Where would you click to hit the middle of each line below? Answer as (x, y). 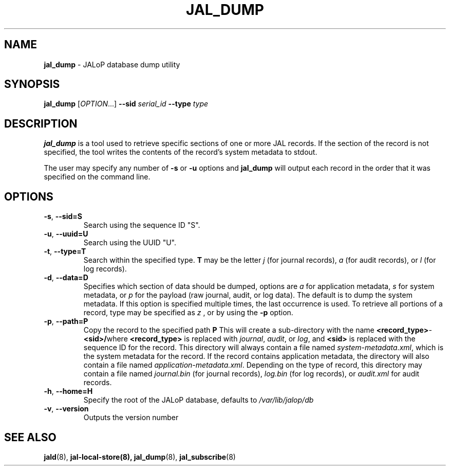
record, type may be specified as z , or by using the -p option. (188, 313)
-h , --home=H (68, 391)
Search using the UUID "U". (130, 243)
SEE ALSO (30, 437)
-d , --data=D (66, 278)
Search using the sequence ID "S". (142, 225)
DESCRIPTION (41, 123)
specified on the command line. (97, 177)
